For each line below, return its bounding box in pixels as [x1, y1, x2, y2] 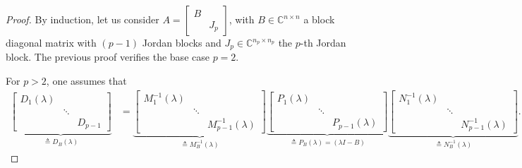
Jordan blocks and [142, 35, 221, 49]
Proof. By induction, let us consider [6, 12, 159, 26]
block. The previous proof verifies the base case [6, 49, 210, 64]
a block [303, 12, 335, 26]
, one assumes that [46, 73, 127, 88]
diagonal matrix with [6, 35, 97, 49]
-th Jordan [300, 35, 346, 49]
